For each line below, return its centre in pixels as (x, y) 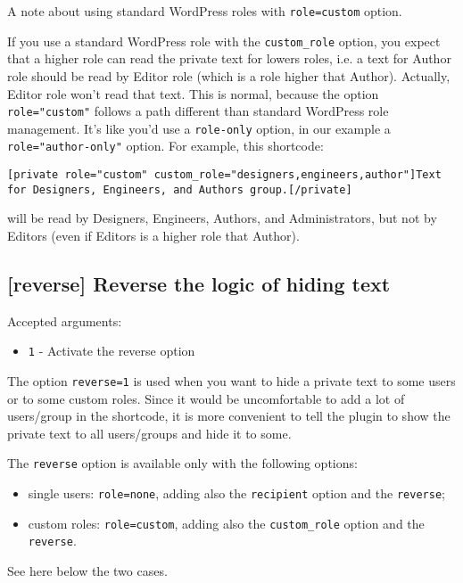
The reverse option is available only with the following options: (182, 463)
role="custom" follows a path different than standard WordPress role (198, 111)
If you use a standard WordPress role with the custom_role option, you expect (224, 41)
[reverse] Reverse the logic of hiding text (199, 283)
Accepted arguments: (65, 320)
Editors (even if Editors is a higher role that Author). (153, 235)
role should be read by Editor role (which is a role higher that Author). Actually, (229, 75)
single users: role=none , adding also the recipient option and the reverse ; (236, 493)
